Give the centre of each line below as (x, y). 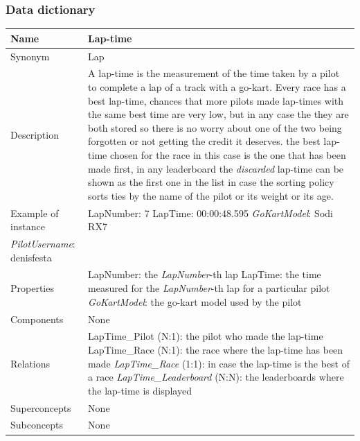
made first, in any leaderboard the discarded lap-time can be (216, 168)
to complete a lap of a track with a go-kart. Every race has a (217, 87)
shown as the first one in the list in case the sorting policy (211, 182)
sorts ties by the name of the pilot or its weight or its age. (211, 195)
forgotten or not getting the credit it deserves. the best (204, 141)
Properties (32, 288)
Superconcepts (41, 407)
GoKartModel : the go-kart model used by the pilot (195, 301)
